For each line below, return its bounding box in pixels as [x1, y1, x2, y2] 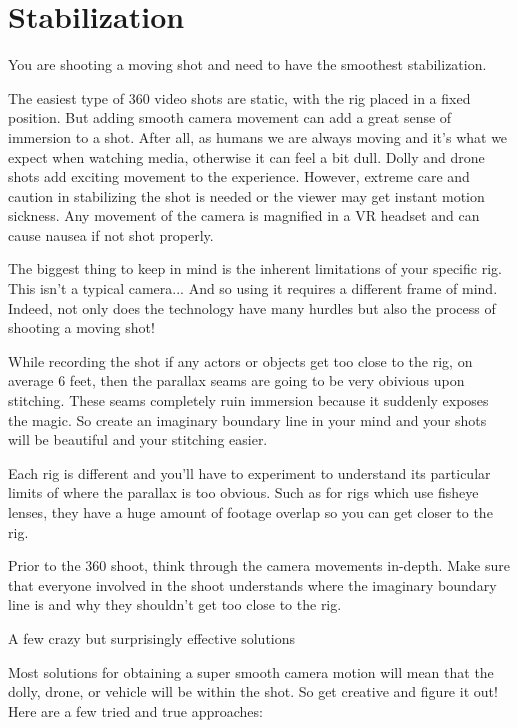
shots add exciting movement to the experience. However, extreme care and [8, 166, 470, 187]
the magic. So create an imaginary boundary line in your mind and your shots [8, 409, 487, 430]
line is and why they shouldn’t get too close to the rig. [8, 594, 342, 615]
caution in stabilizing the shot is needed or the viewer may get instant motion [8, 185, 485, 206]
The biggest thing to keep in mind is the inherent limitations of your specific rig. [8, 258, 502, 279]
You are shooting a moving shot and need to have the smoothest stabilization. [8, 54, 487, 75]
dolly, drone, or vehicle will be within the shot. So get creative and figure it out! [8, 681, 498, 702]
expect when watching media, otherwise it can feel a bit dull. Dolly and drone [8, 146, 485, 167]
